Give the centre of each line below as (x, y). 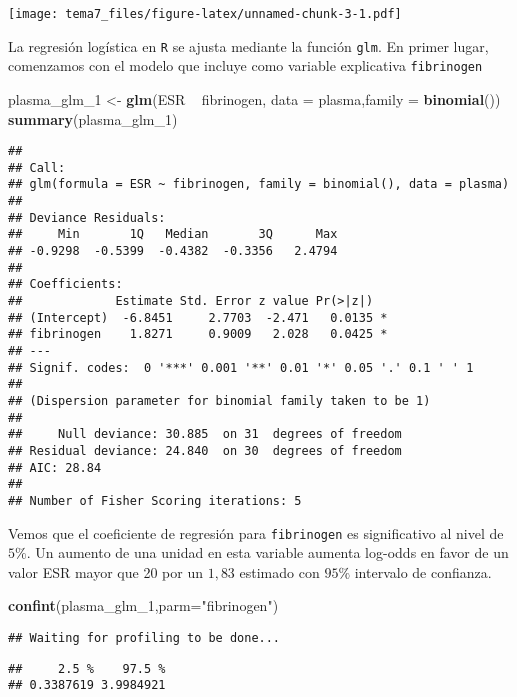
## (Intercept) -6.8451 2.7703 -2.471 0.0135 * (198, 317)
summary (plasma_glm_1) (93, 118)
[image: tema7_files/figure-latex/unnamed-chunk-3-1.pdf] (205, 14)
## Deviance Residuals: (87, 217)
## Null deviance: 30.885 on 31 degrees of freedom (205, 434)
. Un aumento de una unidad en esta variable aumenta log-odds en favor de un (267, 552)
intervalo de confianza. (423, 571)
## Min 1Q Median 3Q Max (173, 234)
